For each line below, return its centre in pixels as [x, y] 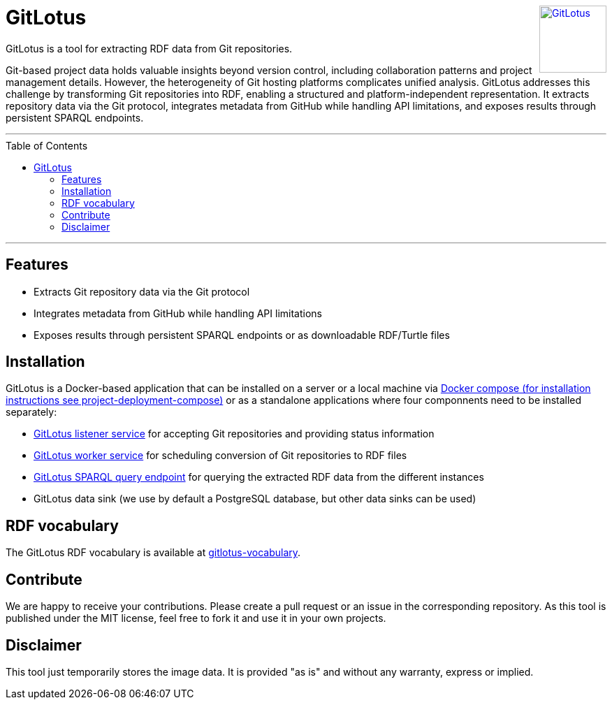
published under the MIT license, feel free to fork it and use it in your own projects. [196, 618]
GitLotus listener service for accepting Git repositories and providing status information [234, 434]
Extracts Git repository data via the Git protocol [142, 291]
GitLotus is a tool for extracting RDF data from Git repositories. [149, 48]
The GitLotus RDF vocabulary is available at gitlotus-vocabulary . [153, 553]
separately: [31, 412]
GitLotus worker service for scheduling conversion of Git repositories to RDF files [220, 456]
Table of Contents [47, 145]
